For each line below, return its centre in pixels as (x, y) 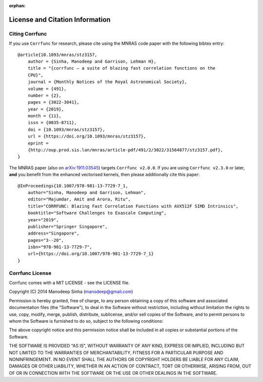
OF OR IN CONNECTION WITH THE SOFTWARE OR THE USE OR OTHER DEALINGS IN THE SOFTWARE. (113, 373)
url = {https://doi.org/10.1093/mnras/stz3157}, (87, 136)
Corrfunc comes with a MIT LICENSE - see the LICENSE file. (69, 283)
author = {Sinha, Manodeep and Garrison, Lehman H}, (92, 61)
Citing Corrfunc (28, 34)
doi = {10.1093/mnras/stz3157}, (66, 129)
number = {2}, (45, 95)
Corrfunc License (30, 273)
